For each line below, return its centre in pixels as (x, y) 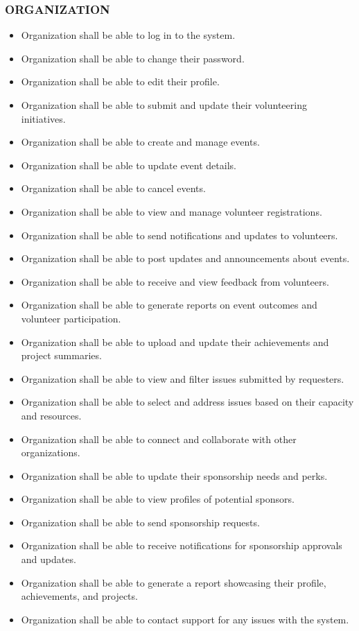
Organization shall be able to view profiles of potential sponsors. (158, 499)
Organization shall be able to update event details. (129, 165)
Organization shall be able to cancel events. (113, 188)
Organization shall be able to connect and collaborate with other (159, 439)
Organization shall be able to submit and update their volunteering (164, 105)
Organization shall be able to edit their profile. (120, 81)
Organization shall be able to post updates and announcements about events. (185, 258)
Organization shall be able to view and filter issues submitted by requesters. (183, 378)
